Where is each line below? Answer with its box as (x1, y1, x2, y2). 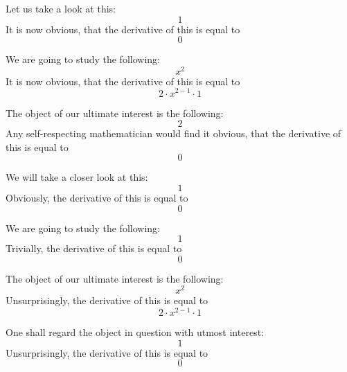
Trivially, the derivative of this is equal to (6, 241, 182, 256)
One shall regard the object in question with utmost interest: (6, 325, 264, 339)
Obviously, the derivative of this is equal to (6, 190, 188, 204)
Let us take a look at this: (6, 1, 116, 15)
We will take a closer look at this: (6, 170, 148, 184)
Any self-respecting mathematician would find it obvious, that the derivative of (6, 126, 341, 141)
